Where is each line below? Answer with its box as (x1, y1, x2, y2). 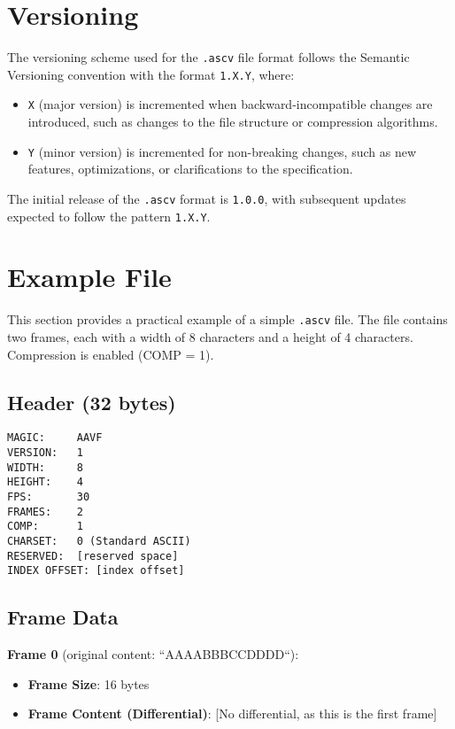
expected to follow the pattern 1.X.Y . (7, 206, 211, 225)
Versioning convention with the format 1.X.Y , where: (7, 65, 295, 83)
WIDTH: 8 (7, 461, 83, 474)
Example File (7, 259, 172, 295)
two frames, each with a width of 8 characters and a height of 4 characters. (7, 328, 413, 346)
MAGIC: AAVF (7, 431, 103, 445)
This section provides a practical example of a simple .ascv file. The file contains (7, 310, 448, 329)
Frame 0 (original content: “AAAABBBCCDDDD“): (7, 645, 299, 663)
